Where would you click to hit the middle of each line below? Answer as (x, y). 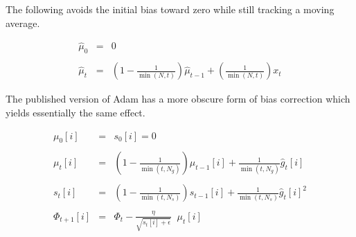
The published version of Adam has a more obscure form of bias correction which (178, 99)
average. (23, 23)
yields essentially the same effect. (75, 112)
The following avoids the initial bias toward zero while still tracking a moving (170, 9)
